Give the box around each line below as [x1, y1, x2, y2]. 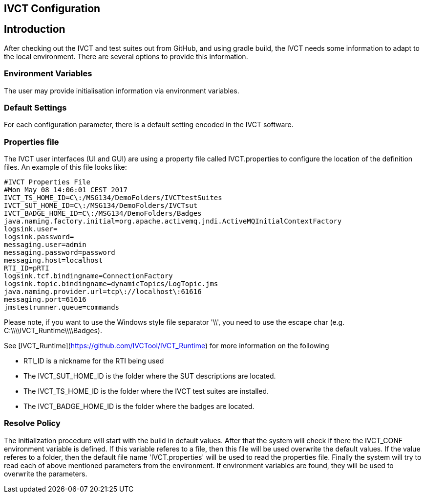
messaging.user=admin [4, 241, 86, 249]
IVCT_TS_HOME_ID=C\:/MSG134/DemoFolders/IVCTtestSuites [4, 194, 222, 202]
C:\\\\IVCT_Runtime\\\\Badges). [4, 326, 102, 335]
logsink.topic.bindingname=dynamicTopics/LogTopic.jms [4, 280, 218, 288]
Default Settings [4, 102, 67, 113]
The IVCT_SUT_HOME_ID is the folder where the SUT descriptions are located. [23, 372, 276, 381]
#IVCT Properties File [4, 178, 91, 186]
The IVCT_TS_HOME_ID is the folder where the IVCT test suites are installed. [23, 387, 269, 396]
